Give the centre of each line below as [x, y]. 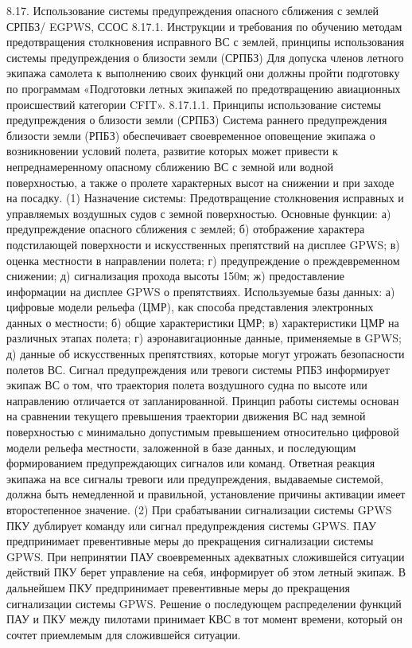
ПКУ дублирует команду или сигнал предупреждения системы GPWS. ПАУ [191, 525]
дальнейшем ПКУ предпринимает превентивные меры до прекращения [178, 587]
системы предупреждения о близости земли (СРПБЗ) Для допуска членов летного [205, 57]
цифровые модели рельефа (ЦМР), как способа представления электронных [190, 307]
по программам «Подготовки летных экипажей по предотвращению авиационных [204, 88]
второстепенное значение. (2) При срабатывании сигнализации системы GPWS [199, 509]
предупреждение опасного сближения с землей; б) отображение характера [186, 229]
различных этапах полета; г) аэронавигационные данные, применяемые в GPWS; [204, 338]
